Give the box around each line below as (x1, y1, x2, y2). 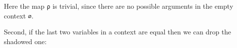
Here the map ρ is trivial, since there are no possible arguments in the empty (4, 1, 234, 11)
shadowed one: (4, 36, 47, 46)
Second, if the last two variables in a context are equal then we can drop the (4, 27, 231, 37)
